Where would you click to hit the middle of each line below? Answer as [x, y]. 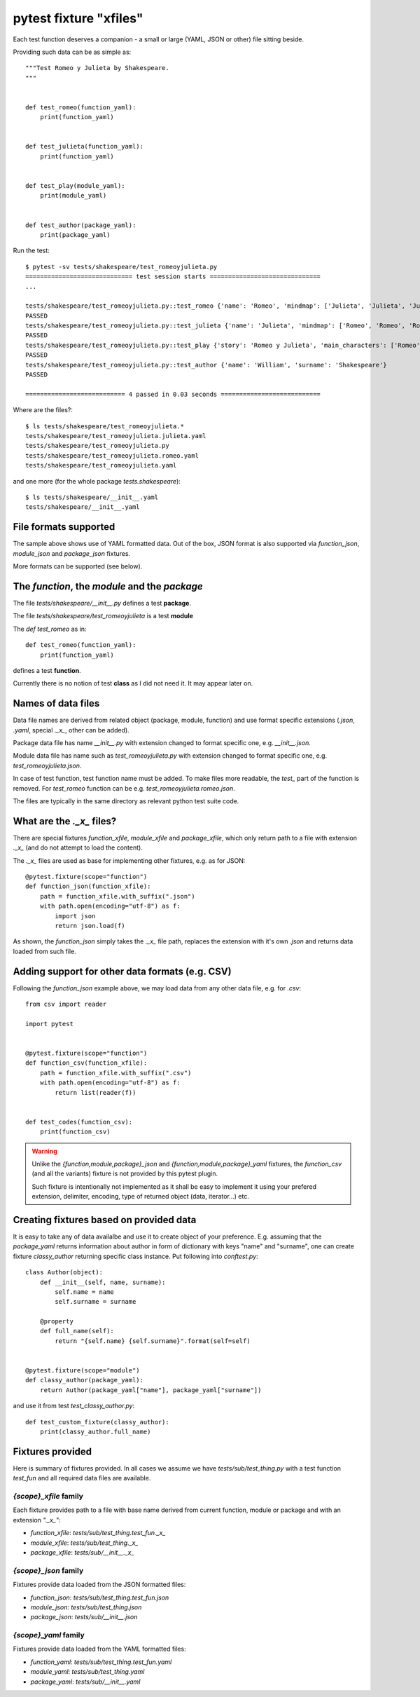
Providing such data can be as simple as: [72, 52]
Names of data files [56, 703]
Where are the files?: [43, 410]
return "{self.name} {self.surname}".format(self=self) [153, 1341]
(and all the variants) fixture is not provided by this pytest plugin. [125, 1173]
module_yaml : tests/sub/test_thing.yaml [87, 1672]
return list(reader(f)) [96, 1092]
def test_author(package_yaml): [81, 225]
